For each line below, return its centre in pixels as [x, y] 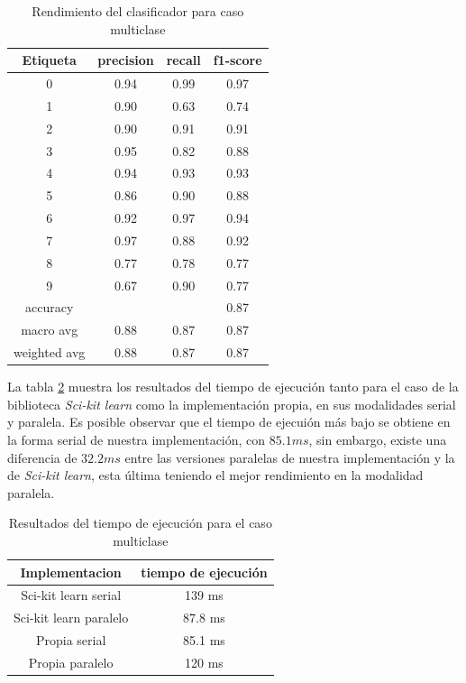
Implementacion [71, 572]
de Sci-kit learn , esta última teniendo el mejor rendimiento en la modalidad [215, 475]
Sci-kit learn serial [71, 595]
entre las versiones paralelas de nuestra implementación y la [290, 457]
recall [183, 60]
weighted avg [50, 352]
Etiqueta [49, 60]
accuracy [50, 307]
